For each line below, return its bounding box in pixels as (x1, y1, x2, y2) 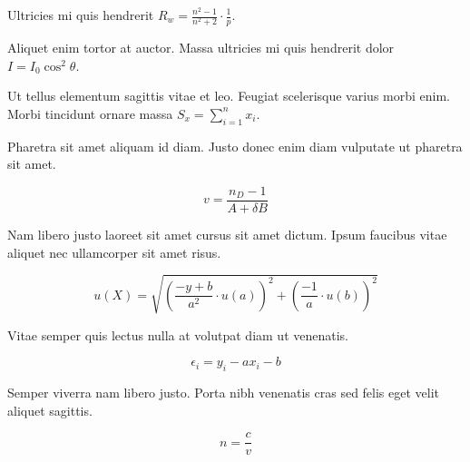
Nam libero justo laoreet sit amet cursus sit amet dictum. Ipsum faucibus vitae (7, 224, 447, 243)
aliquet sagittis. (7, 400, 93, 419)
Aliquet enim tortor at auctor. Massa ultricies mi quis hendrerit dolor (7, 38, 395, 57)
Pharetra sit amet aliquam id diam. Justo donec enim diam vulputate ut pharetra (7, 136, 463, 155)
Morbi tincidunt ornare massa (7, 103, 173, 123)
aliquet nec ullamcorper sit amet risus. (7, 242, 221, 261)
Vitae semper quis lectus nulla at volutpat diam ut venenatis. (7, 325, 349, 344)
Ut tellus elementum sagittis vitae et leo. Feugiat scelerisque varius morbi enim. (7, 86, 450, 105)
